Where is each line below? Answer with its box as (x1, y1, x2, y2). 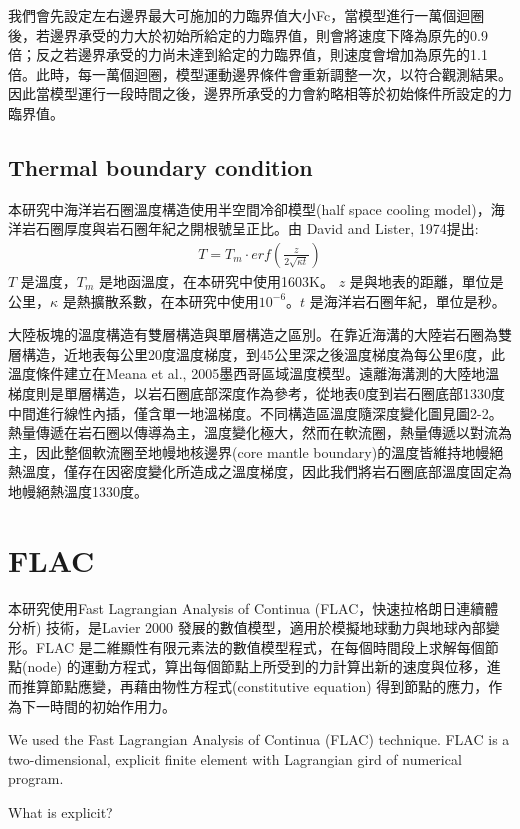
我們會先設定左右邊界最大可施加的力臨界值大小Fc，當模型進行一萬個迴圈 (8, 5, 485, 25)
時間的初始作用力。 (49, 695, 176, 716)
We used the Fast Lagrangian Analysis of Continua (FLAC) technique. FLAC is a (8, 729, 510, 750)
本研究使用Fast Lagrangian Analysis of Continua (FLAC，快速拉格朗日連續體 (8, 597, 499, 618)
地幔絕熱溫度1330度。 (8, 480, 148, 501)
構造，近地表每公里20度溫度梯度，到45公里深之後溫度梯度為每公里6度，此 (21, 343, 505, 364)
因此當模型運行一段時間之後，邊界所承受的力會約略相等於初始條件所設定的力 (8, 83, 512, 104)
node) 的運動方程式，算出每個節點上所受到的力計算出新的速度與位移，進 (27, 656, 501, 677)
